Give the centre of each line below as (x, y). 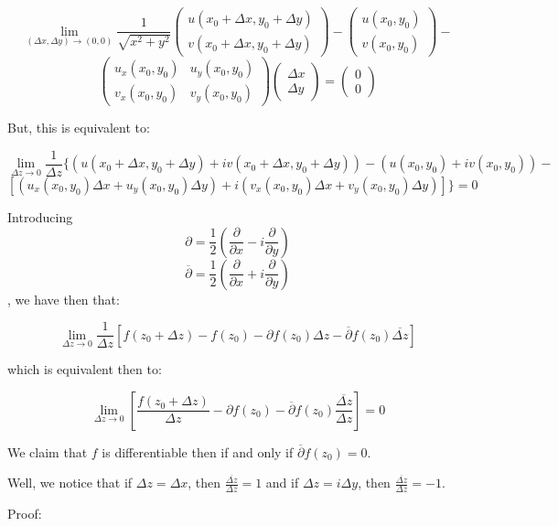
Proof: (25, 514)
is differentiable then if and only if (198, 451)
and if (282, 483)
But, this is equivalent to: (79, 128)
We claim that (48, 451)
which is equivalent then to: (85, 369)
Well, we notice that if (70, 483)
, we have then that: (64, 299)
